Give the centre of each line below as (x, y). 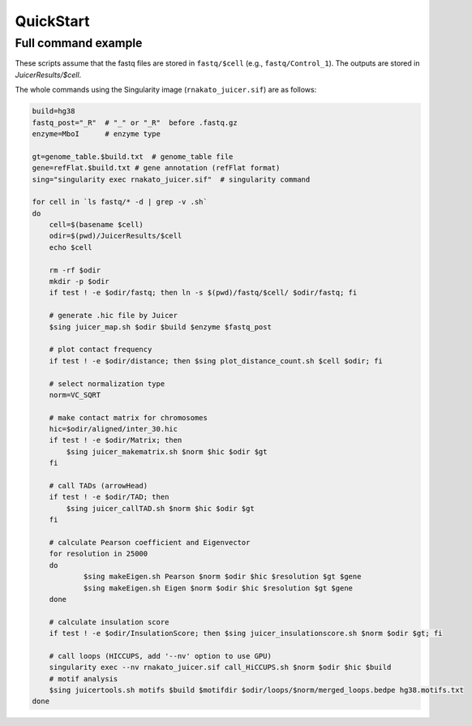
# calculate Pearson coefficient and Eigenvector (150, 542)
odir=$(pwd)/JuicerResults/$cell (116, 236)
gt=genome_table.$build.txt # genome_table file (133, 157)
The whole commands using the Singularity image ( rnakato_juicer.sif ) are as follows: (166, 90)
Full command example (79, 43)
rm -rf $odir (75, 270)
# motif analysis (84, 679)
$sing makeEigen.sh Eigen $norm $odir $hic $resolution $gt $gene (218, 588)
